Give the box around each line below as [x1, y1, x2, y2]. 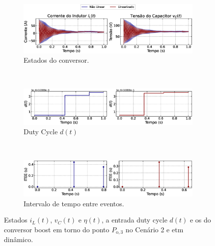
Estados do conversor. [24, 55, 89, 65]
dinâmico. [4, 234, 33, 245]
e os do [189, 215, 211, 225]
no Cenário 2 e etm [125, 224, 184, 234]
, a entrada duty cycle [102, 215, 167, 225]
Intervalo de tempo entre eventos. [24, 198, 124, 208]
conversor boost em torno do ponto [4, 224, 109, 234]
